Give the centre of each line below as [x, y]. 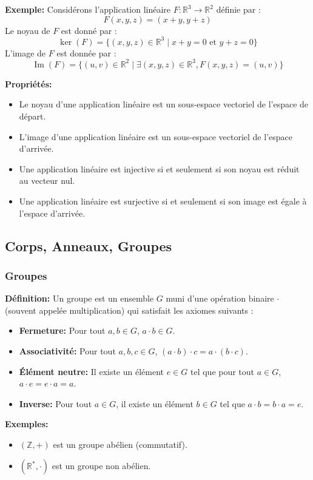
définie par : [238, 9]
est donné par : [89, 30]
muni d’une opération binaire [220, 298]
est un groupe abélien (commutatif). [120, 444]
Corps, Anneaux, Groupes [89, 245]
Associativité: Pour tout [67, 350]
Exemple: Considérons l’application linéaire [88, 9]
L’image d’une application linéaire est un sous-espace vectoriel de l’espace [156, 136]
